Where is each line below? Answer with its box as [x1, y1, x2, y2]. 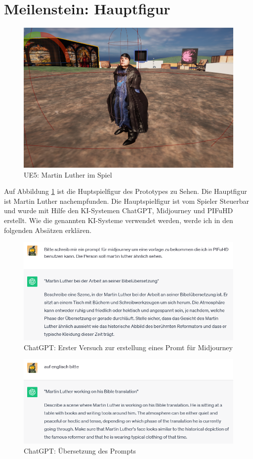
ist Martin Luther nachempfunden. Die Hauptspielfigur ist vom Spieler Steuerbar [4, 195, 249, 206]
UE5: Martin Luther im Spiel [24, 169, 112, 180]
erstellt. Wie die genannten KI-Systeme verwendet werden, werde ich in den [4, 215, 233, 225]
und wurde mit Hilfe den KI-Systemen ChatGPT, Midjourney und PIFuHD [4, 205, 233, 216]
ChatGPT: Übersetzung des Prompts [24, 445, 136, 456]
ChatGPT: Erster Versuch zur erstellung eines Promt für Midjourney [24, 342, 233, 352]
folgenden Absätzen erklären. [4, 225, 92, 235]
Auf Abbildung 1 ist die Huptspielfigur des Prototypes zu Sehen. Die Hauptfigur [4, 186, 247, 196]
